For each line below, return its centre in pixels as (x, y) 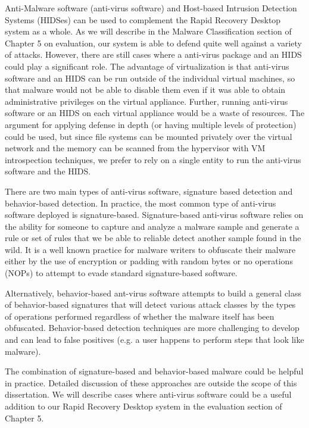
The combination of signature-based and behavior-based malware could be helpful (154, 371)
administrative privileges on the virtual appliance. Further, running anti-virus (146, 101)
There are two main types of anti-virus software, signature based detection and (149, 191)
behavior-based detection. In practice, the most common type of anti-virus (141, 203)
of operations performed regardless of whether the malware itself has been (140, 316)
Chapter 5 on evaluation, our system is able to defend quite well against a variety (153, 43)
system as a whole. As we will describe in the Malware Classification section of (148, 31)
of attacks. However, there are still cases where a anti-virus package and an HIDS (153, 54)
